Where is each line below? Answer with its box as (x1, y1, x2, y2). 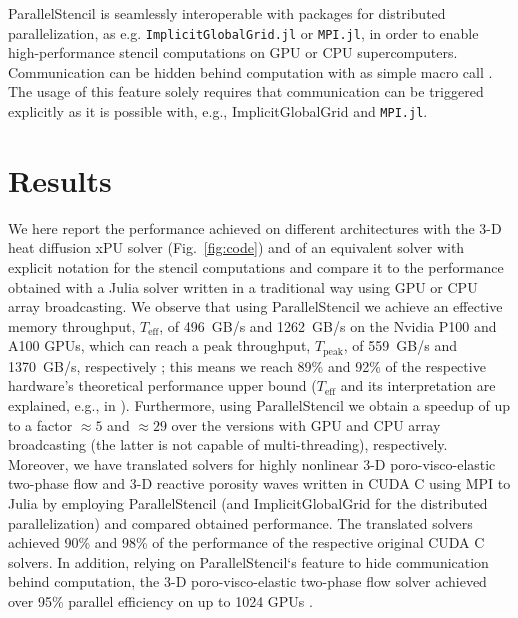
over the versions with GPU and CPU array (171, 414, 441, 435)
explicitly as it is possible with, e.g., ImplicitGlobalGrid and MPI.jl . (8, 101, 428, 122)
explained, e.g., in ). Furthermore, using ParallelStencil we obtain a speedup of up (8, 395, 511, 416)
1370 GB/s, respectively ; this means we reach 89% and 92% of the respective (8, 355, 486, 376)
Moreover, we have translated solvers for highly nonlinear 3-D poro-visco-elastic (8, 453, 496, 474)
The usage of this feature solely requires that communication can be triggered (8, 81, 484, 102)
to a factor (8, 414, 73, 435)
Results (8, 159, 112, 200)
